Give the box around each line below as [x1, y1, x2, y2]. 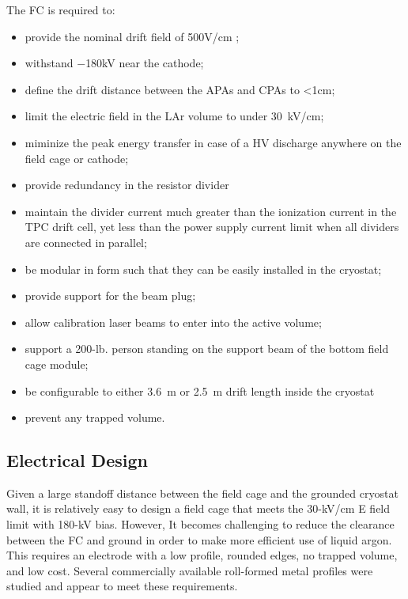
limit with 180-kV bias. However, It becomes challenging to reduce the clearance [6, 516, 395, 533]
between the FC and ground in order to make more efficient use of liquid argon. [6, 531, 392, 548]
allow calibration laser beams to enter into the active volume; [25, 313, 322, 330]
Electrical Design [6, 448, 148, 472]
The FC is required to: [6, 2, 115, 17]
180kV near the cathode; [85, 55, 204, 71]
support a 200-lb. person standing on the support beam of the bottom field [25, 340, 389, 357]
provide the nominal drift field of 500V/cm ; [25, 28, 240, 44]
